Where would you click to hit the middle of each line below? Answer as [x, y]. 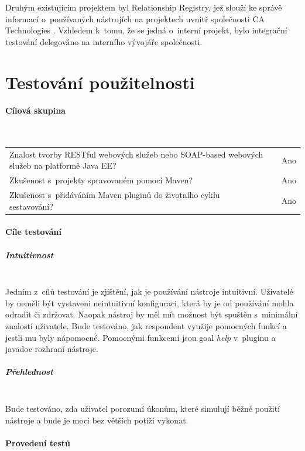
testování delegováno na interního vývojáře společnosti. [104, 41]
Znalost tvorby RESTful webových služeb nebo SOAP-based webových [136, 154]
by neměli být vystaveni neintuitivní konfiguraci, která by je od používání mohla [150, 303]
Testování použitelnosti [100, 82]
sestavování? [31, 206]
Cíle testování [33, 232]
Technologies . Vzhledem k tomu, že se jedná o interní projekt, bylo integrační [146, 30]
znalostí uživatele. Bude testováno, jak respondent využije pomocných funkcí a [146, 325]
